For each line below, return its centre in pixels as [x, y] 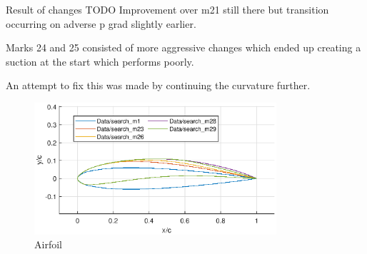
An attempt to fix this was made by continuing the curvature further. [158, 85]
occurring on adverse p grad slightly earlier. [101, 23]
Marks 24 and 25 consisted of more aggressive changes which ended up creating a [183, 47]
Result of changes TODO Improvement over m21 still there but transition [167, 9]
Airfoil [48, 244]
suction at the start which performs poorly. [100, 61]
